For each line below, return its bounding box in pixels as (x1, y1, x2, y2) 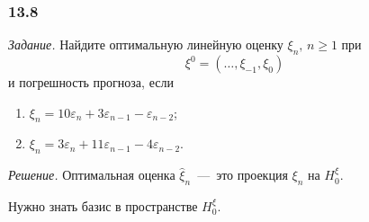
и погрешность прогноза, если (8, 73, 174, 92)
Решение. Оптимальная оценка (8, 165, 175, 184)
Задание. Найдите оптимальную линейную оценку (8, 35, 283, 54)
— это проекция (197, 165, 288, 184)
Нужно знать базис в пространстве (8, 197, 198, 215)
